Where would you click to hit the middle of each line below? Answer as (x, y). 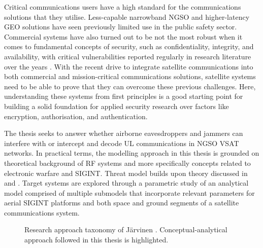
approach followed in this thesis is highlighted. (96, 240)
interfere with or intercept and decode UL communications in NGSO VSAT (122, 143)
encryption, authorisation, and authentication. (76, 116)
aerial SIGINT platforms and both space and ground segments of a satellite (122, 203)
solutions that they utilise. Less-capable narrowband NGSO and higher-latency (127, 16)
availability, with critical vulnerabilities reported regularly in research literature (128, 56)
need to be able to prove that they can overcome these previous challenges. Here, (130, 86)
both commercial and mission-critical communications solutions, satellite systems (130, 76)
